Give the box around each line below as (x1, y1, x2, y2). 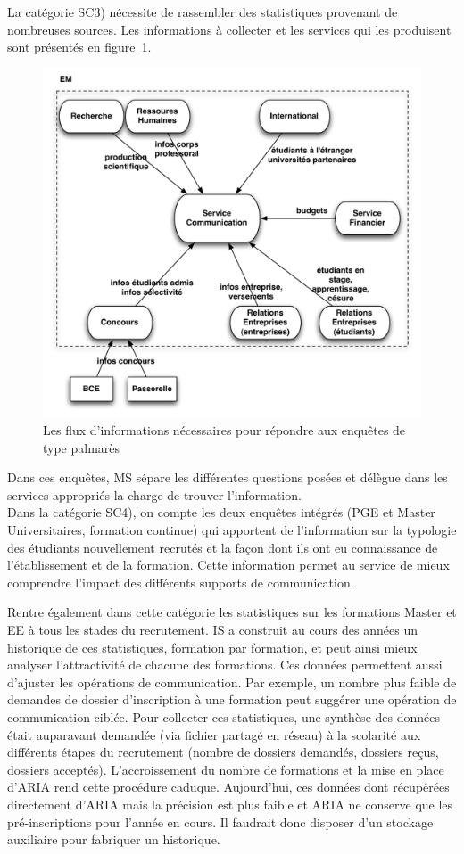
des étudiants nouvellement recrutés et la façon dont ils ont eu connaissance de (7, 538, 438, 556)
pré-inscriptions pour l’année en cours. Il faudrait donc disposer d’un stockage (7, 812, 434, 831)
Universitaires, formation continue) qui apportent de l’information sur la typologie (7, 521, 457, 539)
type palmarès (43, 438, 120, 456)
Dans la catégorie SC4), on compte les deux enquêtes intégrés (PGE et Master (7, 503, 435, 521)
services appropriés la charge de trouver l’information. (7, 485, 302, 504)
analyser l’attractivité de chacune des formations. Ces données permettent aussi (7, 655, 443, 674)
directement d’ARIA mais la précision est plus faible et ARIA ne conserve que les (7, 794, 453, 813)
